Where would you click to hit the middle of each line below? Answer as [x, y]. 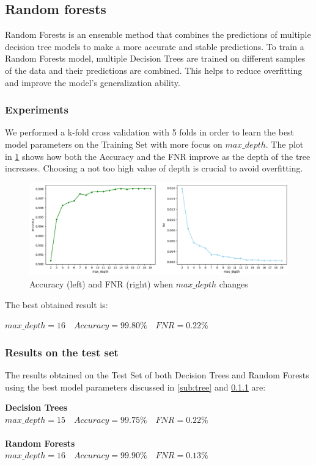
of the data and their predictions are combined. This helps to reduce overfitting [154, 70]
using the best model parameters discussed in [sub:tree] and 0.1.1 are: [135, 387]
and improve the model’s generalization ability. [93, 82]
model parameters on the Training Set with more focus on [114, 144]
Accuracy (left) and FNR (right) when [101, 283]
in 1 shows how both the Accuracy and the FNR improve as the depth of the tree [158, 156]
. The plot [285, 144]
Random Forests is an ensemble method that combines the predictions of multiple [158, 34]
